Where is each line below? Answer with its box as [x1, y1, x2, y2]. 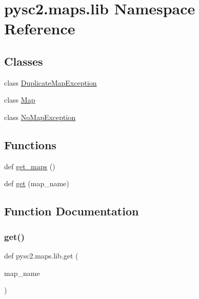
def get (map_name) [4, 178, 69, 189]
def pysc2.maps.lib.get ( [4, 250, 78, 261]
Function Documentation [4, 203, 139, 219]
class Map [4, 94, 35, 105]
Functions [4, 136, 56, 152]
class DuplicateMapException [4, 77, 97, 88]
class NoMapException [4, 111, 76, 122]
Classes [4, 53, 43, 69]
